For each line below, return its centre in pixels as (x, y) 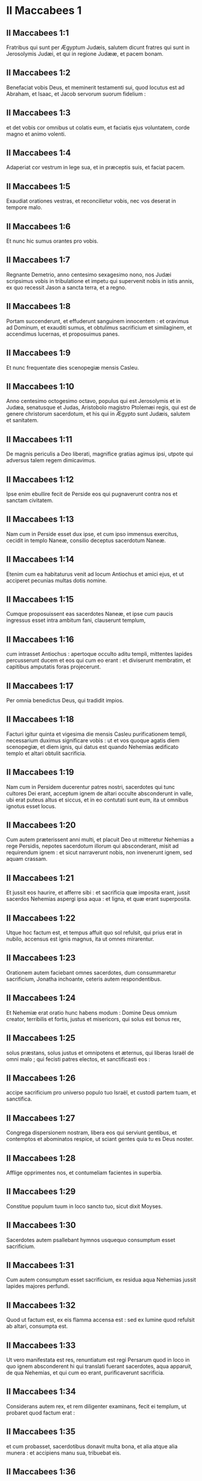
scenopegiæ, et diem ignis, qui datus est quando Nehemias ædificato (93, 747)
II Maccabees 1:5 (38, 186)
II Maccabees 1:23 (41, 958)
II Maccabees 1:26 (41, 1078)
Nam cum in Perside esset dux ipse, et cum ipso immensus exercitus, (93, 534)
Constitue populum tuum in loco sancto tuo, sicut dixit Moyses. (84, 1206)
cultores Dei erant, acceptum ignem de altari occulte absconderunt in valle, (100, 793)
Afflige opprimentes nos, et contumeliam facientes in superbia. (84, 1172)
